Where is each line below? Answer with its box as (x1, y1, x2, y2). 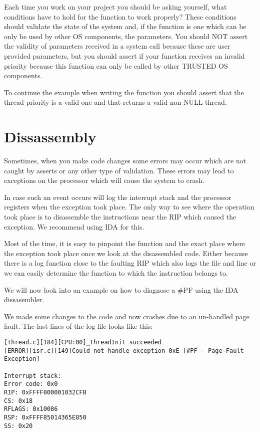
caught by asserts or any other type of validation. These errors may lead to (4, 165, 234, 175)
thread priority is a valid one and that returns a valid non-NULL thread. (4, 97, 227, 107)
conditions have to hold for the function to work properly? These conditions (4, 11, 236, 22)
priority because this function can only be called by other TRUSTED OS (4, 60, 228, 71)
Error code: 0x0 (4, 380, 58, 388)
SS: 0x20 (4, 422, 33, 429)
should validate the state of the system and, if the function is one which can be (4, 21, 246, 32)
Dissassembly (4, 126, 96, 147)
